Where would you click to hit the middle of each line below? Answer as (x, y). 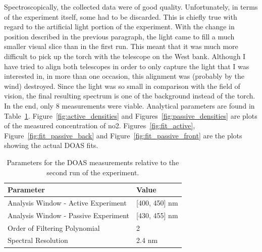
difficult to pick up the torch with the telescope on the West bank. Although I (125, 56)
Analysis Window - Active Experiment (67, 202)
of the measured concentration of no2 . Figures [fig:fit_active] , (100, 125)
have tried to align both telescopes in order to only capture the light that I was (127, 66)
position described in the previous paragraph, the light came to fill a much (119, 36)
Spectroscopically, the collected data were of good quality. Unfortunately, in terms (131, 7)
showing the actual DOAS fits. (51, 145)
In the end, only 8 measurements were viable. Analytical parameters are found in (129, 105)
